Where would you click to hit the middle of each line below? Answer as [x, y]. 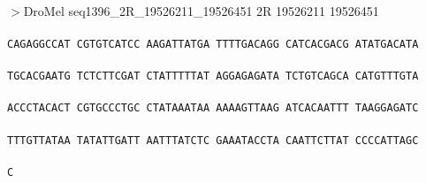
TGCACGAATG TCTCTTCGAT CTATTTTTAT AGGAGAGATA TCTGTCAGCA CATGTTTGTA [213, 76]
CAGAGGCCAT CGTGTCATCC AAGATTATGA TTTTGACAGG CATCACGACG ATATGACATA [213, 44]
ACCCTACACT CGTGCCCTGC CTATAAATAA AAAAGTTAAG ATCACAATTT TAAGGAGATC [213, 108]
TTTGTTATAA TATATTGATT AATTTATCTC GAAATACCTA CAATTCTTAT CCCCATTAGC [213, 140]
